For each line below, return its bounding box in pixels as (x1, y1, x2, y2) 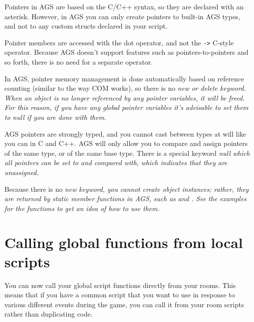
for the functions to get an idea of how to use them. (4, 203, 160, 213)
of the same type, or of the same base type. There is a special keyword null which (4, 147, 250, 158)
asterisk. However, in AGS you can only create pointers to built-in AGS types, (4, 11, 240, 21)
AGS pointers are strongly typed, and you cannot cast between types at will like (4, 128, 247, 139)
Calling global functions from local (4, 232, 243, 252)
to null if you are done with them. (4, 112, 107, 122)
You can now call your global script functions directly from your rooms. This (4, 280, 236, 290)
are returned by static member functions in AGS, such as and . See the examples (4, 193, 247, 204)
